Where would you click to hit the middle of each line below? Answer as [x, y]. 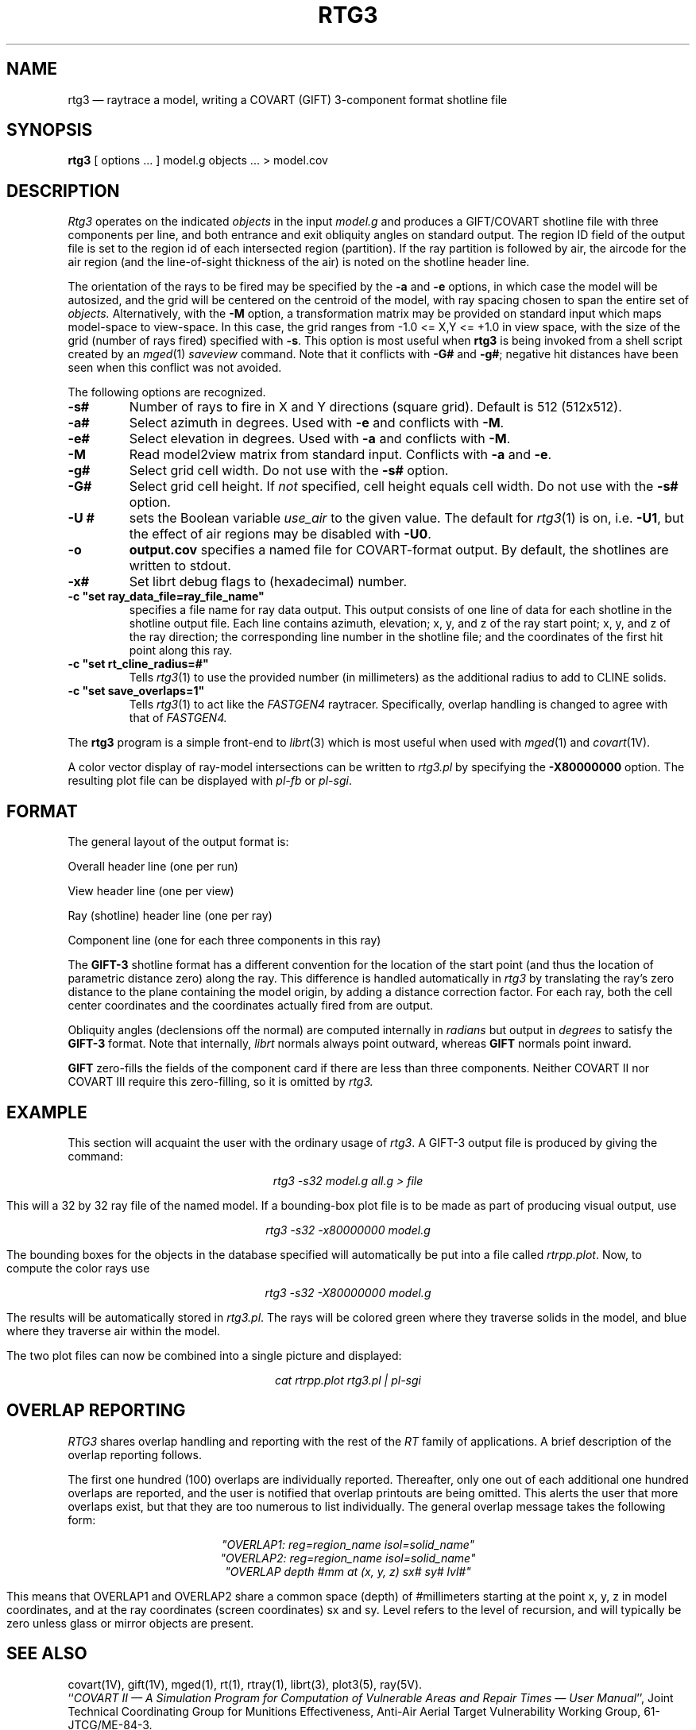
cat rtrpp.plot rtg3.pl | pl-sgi [348, 1380]
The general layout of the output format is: [178, 842]
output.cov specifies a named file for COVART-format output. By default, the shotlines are [399, 550]
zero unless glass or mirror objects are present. [130, 1623]
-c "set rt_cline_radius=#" [138, 664]
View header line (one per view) [151, 891]
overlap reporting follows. [135, 1454]
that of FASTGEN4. [178, 718]
